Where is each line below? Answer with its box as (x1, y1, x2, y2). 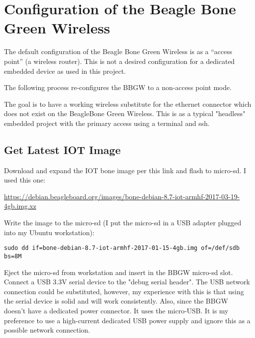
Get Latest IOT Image (4, 142, 121, 157)
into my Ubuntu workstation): (4, 227, 95, 237)
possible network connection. (4, 325, 90, 335)
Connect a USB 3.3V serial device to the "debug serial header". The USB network (4, 277, 250, 287)
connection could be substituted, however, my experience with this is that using (4, 286, 244, 296)
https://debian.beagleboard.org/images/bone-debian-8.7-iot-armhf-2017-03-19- (4, 191, 240, 201)
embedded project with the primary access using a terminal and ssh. (4, 118, 210, 128)
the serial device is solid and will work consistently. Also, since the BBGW (4, 296, 228, 306)
